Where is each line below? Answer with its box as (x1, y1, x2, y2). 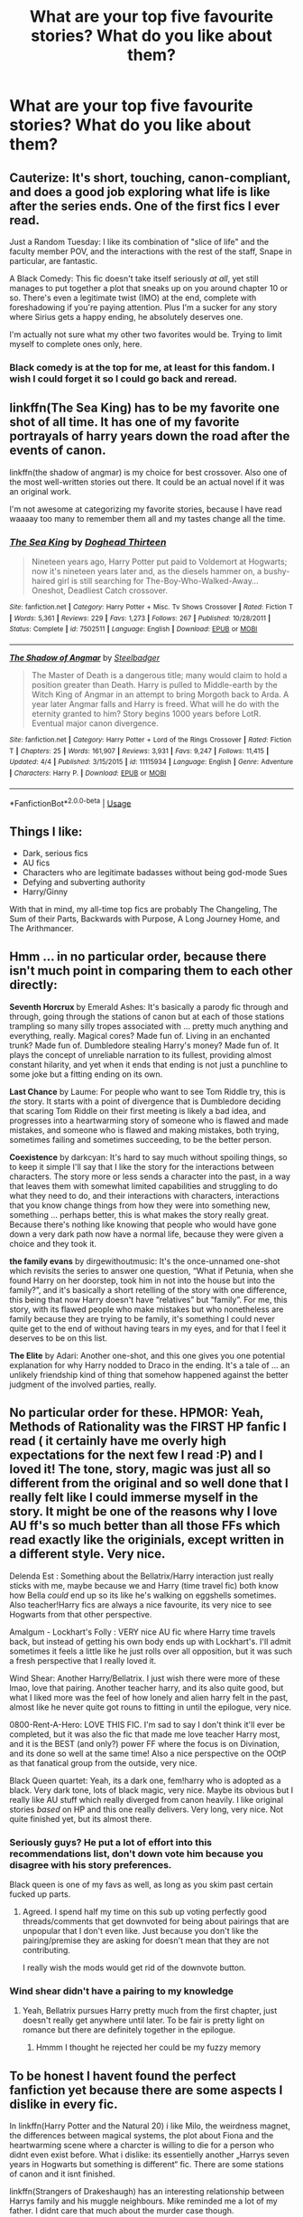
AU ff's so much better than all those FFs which (9, 1518, 281, 1533)
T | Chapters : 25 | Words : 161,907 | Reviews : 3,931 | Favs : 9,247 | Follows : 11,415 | (9, 746, 270, 756)
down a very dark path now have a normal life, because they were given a (9, 1228, 284, 1240)
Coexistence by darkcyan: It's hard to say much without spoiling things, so (9, 1151, 288, 1163)
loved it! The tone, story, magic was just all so (9, 1462, 271, 1477)
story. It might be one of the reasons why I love (9, 1504, 278, 1520)
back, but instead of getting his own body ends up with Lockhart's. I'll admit (9, 1636, 291, 1646)
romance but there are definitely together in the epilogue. (22, 2024, 236, 2035)
